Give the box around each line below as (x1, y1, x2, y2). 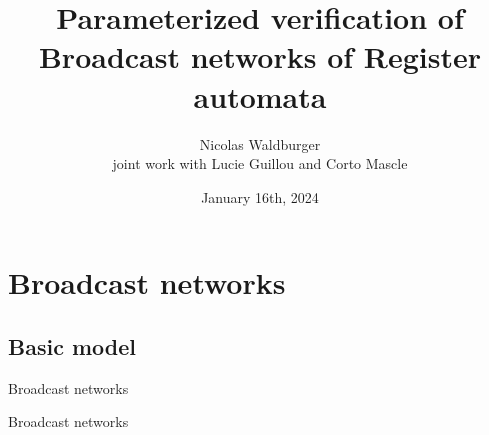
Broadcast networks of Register (38, 36, 482, 77)
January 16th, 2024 (201, 186, 319, 207)
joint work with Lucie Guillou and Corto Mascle (112, 153, 408, 174)
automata (193, 75, 327, 116)
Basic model (8, 330, 136, 361)
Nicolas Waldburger (199, 133, 321, 154)
